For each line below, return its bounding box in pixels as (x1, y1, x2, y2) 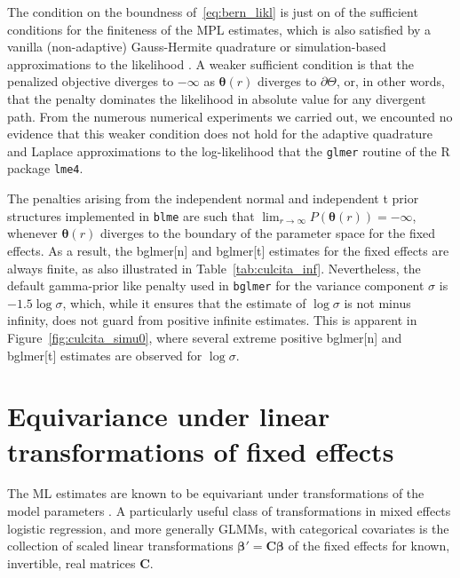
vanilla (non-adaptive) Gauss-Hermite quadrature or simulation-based (7, 37, 386, 56)
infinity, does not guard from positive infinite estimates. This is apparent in (7, 311, 417, 329)
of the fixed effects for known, (288, 536, 450, 555)
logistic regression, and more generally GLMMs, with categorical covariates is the (7, 519, 449, 537)
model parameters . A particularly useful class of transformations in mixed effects (7, 502, 451, 520)
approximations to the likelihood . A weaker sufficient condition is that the (7, 54, 415, 73)
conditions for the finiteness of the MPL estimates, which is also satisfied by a (7, 20, 432, 38)
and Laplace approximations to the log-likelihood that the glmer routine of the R (7, 141, 450, 160)
